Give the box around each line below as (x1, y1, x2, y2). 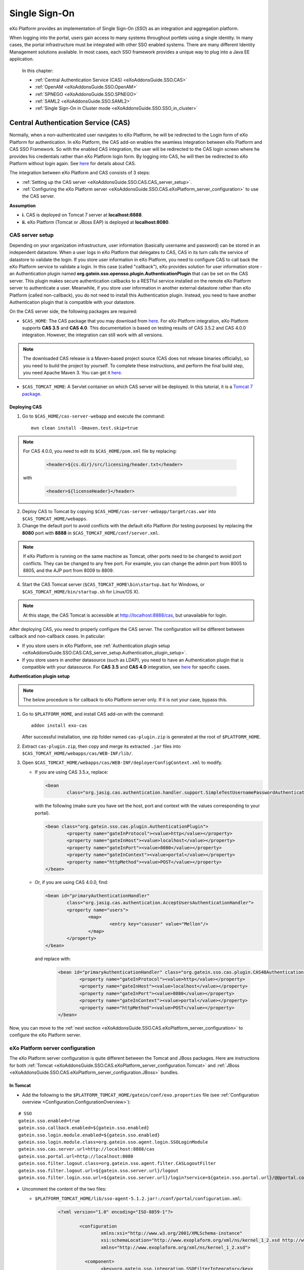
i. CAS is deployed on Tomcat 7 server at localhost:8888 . (22, 212, 143, 218)
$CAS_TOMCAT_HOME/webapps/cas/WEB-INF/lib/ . (22, 750, 133, 756)
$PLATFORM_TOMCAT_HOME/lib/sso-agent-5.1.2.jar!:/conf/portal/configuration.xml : (34, 1195, 242, 1201)
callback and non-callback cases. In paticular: (9, 633, 106, 640)
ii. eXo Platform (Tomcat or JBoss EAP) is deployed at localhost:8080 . (22, 219, 170, 225)
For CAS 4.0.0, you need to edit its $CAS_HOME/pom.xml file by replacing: (23, 448, 177, 454)
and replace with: (34, 956, 71, 962)
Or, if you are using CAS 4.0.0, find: (34, 879, 108, 885)
